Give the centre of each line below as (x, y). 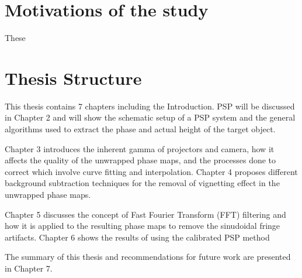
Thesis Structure (73, 78)
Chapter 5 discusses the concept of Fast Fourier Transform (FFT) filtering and (145, 214)
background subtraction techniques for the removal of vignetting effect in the (142, 183)
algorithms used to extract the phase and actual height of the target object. (140, 129)
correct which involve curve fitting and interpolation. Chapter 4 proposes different (151, 171)
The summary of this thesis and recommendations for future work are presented (148, 257)
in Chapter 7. (29, 268)
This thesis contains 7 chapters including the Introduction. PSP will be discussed (150, 106)
